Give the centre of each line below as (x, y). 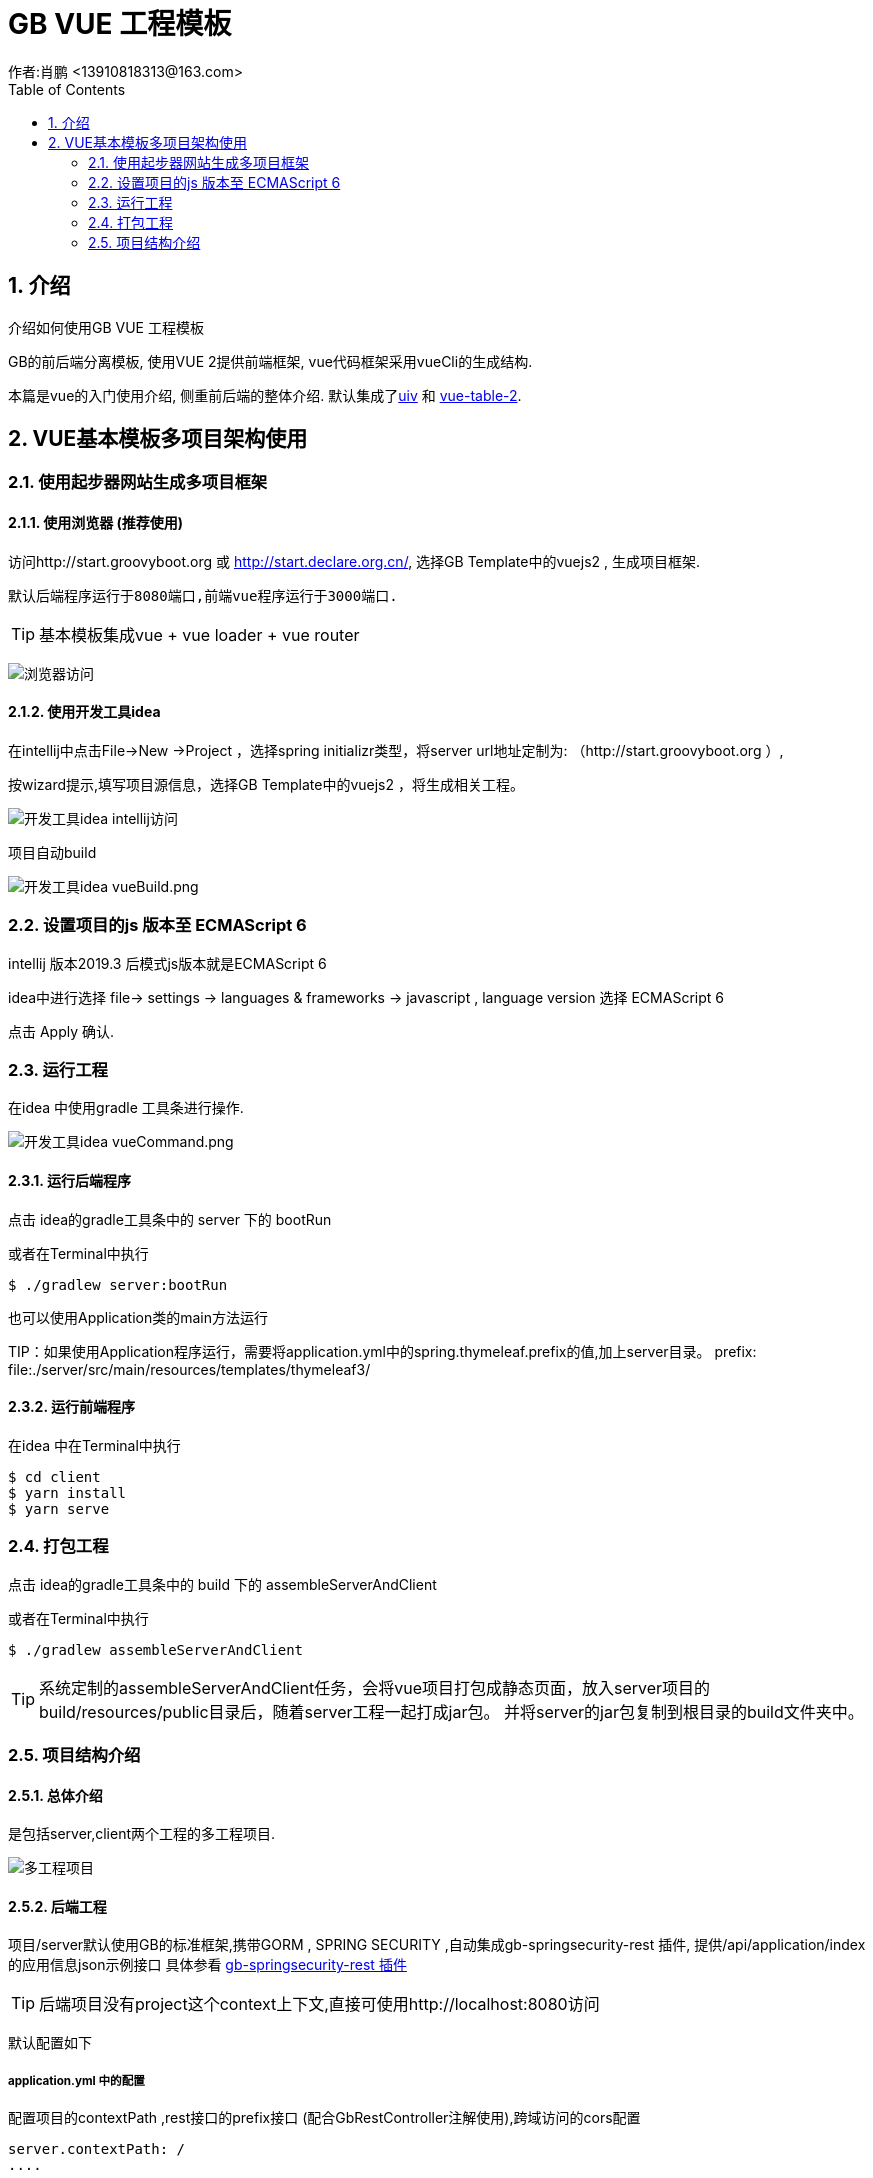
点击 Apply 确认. (61, 1031)
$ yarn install (67, 1492)
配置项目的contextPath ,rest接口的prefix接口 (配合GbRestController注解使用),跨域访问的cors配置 (324, 2118)
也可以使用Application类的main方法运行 (138, 1317)
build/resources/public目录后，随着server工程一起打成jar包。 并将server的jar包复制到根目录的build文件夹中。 (451, 1711)
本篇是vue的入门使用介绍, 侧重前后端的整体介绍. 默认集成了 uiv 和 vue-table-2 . (265, 395)
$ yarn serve (59, 1508)
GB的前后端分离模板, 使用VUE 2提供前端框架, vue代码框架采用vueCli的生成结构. (270, 361)
